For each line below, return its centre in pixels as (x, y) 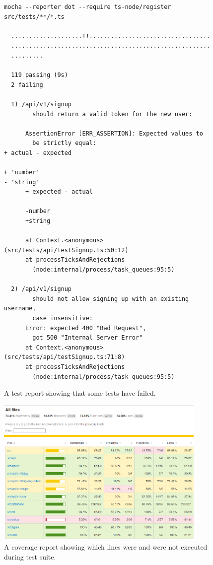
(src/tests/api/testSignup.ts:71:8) (65, 357)
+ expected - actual (59, 192)
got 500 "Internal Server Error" (88, 338)
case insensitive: (63, 318)
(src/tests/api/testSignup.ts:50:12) (66, 250)
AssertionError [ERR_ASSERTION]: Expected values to (114, 133)
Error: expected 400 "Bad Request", (86, 328)
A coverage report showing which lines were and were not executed (106, 547)
